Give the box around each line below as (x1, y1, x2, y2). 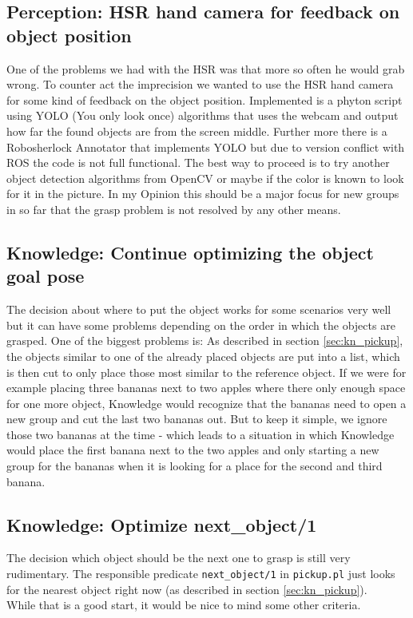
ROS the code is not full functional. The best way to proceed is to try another (6, 154, 390, 171)
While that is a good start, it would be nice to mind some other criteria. (6, 596, 361, 613)
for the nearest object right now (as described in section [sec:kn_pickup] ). (6, 580, 367, 597)
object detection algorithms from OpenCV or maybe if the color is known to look (6, 169, 404, 186)
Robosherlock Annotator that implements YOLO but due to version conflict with (6, 138, 405, 155)
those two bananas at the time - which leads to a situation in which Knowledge (6, 426, 395, 442)
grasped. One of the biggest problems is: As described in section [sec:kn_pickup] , (6, 332, 403, 349)
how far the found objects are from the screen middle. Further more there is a (6, 122, 387, 139)
